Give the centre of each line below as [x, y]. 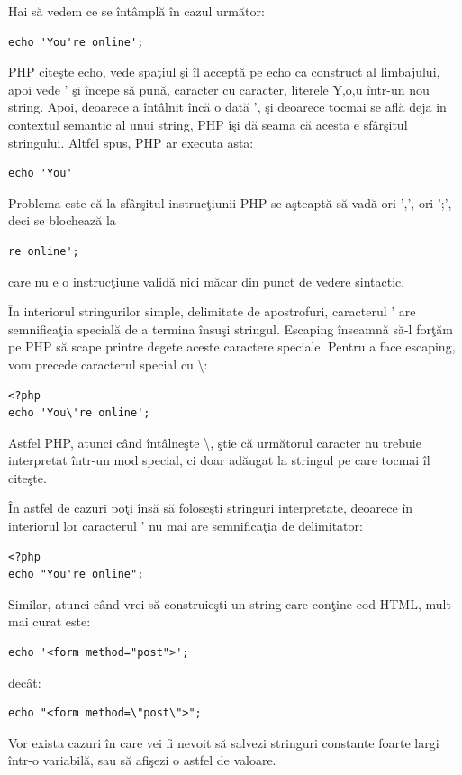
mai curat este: [50, 621]
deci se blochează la [62, 220]
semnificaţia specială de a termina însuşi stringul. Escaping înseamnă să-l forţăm [231, 328]
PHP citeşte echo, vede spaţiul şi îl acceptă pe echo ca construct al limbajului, [224, 72]
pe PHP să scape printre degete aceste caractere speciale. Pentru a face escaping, [232, 346]
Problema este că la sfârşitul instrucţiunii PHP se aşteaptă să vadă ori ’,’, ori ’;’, [230, 202]
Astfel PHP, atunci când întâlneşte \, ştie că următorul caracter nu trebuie [215, 442]
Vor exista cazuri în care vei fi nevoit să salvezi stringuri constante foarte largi [224, 742]
